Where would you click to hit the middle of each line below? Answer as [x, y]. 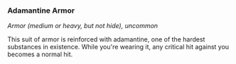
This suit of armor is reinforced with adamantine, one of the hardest [106, 39]
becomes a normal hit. [40, 54]
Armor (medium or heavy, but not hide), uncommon [83, 26]
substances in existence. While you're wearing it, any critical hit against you [118, 47]
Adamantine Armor [41, 11]
